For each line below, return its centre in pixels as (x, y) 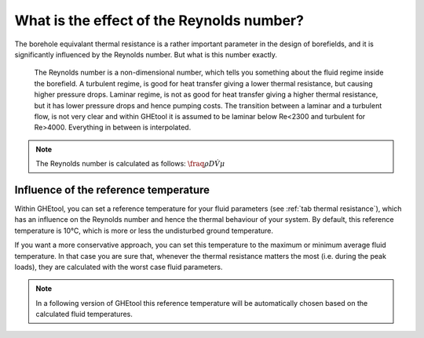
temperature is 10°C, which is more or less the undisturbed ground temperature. (144, 231)
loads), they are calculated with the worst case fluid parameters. (119, 267)
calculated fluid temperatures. (84, 314)
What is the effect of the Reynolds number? (159, 20)
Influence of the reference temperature (112, 189)
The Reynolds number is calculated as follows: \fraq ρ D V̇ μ (130, 164)
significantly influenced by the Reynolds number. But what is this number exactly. (146, 54)
